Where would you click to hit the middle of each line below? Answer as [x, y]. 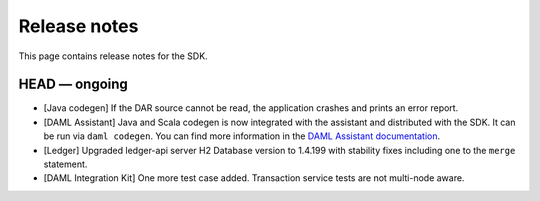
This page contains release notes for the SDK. [113, 56]
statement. [65, 164]
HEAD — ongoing [73, 84]
